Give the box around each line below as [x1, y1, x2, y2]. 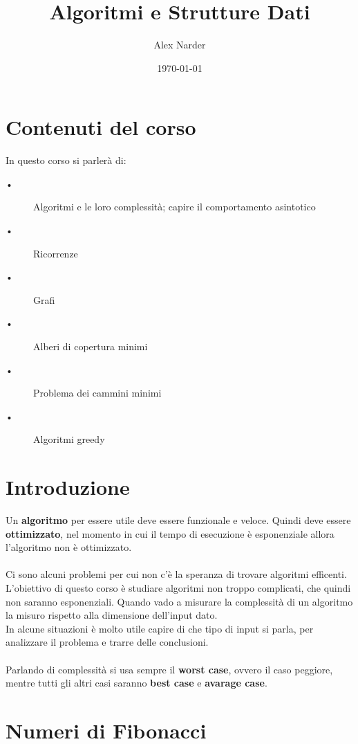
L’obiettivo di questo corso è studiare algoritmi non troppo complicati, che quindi [6, 581, 351, 595]
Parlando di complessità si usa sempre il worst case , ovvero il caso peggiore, [6, 662, 333, 676]
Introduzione [6, 473, 130, 501]
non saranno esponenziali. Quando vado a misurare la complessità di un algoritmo [6, 594, 353, 608]
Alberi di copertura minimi [33, 339, 148, 353]
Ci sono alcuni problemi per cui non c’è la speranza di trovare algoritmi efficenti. [6, 567, 347, 581]
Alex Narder [153, 37, 206, 52]
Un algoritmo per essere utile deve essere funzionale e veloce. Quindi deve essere [6, 513, 351, 527]
